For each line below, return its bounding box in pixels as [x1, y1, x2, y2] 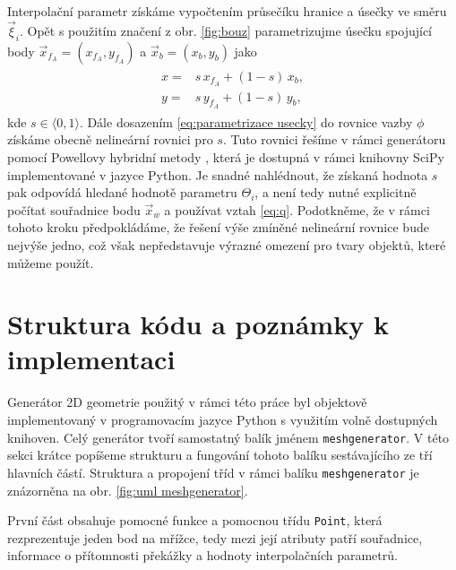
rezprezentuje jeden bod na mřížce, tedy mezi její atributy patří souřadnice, [7, 528, 423, 547]
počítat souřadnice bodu [7, 200, 141, 219]
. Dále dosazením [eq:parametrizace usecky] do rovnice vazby [79, 112, 413, 131]
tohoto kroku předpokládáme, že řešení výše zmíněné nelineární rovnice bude [7, 218, 429, 237]
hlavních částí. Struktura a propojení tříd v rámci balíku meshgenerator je [7, 462, 419, 481]
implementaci [7, 341, 176, 377]
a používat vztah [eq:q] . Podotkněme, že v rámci [164, 200, 430, 219]
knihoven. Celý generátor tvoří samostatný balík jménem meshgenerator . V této [7, 427, 450, 446]
